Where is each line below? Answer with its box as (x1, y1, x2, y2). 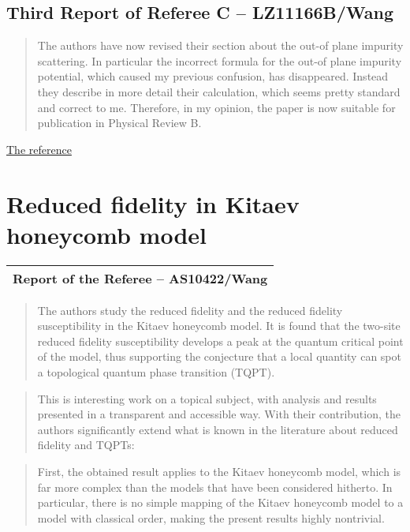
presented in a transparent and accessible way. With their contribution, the (37, 406, 401, 422)
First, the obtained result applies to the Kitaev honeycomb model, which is (37, 463, 401, 480)
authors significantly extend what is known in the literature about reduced (37, 421, 398, 437)
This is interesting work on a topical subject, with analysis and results (37, 390, 377, 406)
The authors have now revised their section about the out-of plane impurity (37, 37, 404, 54)
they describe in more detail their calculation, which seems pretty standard (37, 83, 401, 99)
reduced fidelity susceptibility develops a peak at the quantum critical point (37, 332, 404, 349)
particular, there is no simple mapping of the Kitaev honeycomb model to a (37, 494, 404, 511)
